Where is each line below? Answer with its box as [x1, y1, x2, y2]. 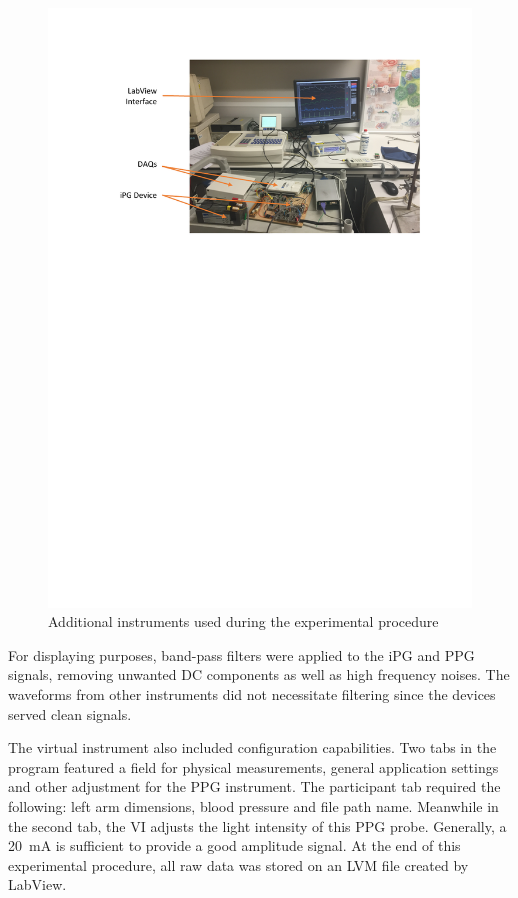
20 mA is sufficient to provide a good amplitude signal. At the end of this [8, 835, 461, 856]
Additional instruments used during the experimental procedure [48, 611, 439, 632]
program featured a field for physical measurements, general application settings [8, 756, 499, 777]
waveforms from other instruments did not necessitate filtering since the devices [8, 684, 496, 705]
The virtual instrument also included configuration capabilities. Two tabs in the [8, 737, 497, 758]
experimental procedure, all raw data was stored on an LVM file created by [8, 854, 469, 875]
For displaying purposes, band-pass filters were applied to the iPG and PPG [8, 644, 475, 665]
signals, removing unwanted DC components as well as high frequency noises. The [8, 664, 510, 685]
